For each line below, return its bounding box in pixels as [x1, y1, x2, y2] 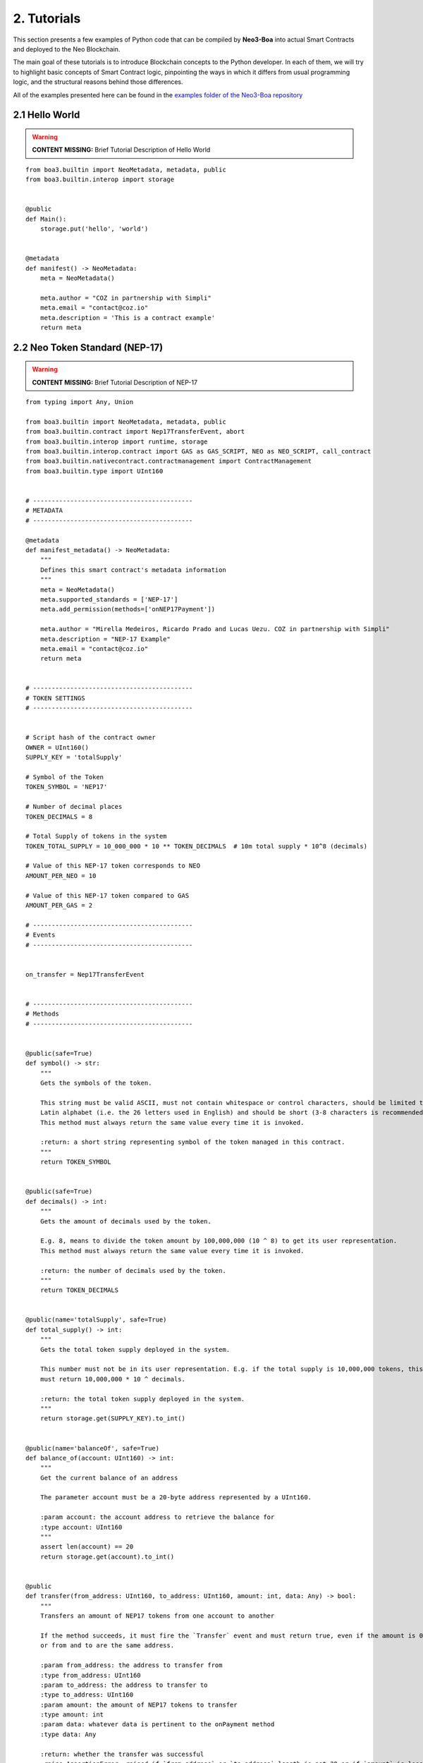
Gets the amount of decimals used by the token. [39, 1217, 211, 1225]
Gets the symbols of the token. [39, 1079, 152, 1087]
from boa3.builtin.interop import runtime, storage [25, 437, 208, 446]
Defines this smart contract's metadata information [39, 566, 227, 574]
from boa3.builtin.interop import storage [25, 176, 175, 183]
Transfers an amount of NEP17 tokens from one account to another [39, 1612, 275, 1620]
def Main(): [25, 215, 67, 223]
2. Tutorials [13, 11, 81, 26]
